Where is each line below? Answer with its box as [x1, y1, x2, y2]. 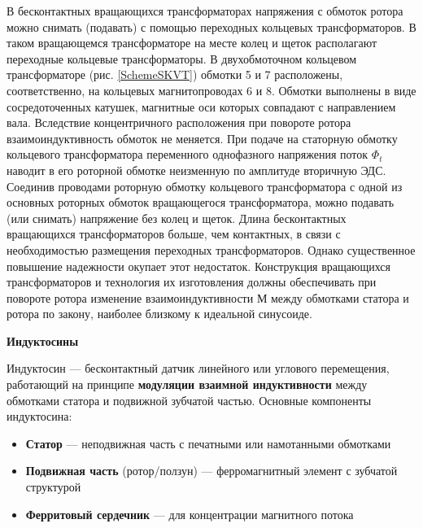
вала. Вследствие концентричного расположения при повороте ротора [7, 114, 351, 131]
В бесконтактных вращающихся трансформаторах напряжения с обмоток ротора [7, 2, 403, 19]
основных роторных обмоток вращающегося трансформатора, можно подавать [7, 194, 395, 211]
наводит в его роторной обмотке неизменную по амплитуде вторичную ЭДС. [7, 161, 386, 178]
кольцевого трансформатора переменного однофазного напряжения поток [7, 146, 368, 163]
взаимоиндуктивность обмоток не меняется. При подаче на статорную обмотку [7, 129, 398, 146]
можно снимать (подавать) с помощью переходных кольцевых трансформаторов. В [7, 18, 416, 35]
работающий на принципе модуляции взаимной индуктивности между [7, 376, 368, 393]
